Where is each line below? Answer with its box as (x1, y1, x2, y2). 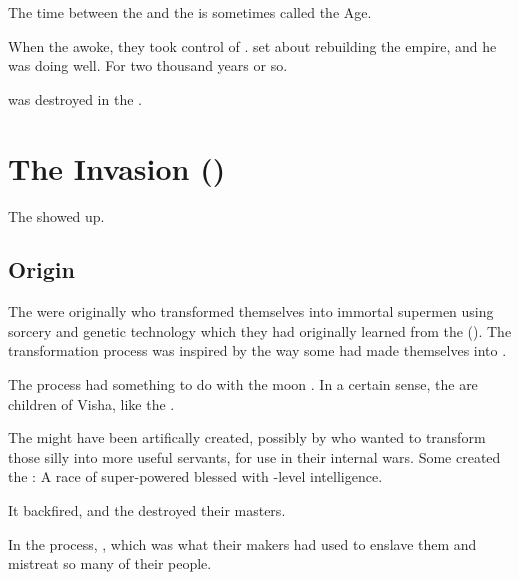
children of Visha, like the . (8, 393, 175, 414)
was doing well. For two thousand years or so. (8, 55, 288, 76)
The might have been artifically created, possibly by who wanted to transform (8, 427, 486, 448)
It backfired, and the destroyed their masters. (8, 500, 286, 521)
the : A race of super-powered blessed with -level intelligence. (8, 466, 383, 487)
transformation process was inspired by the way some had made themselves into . (8, 340, 507, 361)
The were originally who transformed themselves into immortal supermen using (8, 301, 494, 322)
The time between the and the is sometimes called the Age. (8, 2, 372, 22)
